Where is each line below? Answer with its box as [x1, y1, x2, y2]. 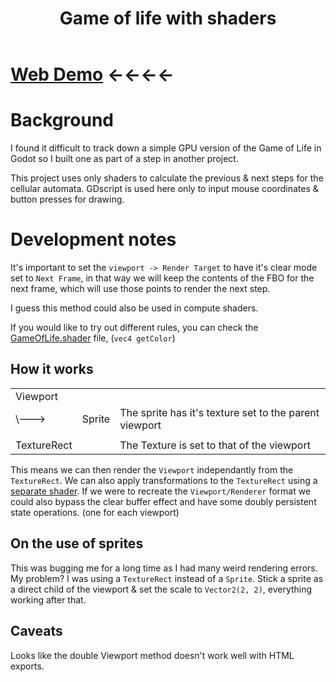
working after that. [10, 593, 87, 606]
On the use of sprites [10, 535, 144, 552]
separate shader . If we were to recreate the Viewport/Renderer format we [10, 485, 312, 497]
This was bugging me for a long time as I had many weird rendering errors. [10, 562, 318, 574]
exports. [10, 660, 45, 672]
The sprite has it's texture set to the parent [119, 405, 320, 419]
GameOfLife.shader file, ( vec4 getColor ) [10, 332, 176, 344]
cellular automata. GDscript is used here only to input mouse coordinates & [10, 183, 319, 195]
